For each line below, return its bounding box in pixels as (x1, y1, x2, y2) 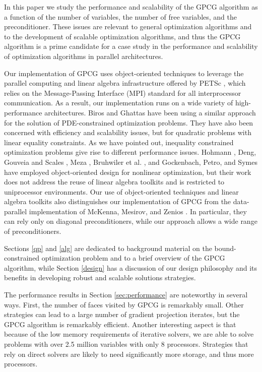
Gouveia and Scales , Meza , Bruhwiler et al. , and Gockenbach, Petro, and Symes (4, 156, 257, 167)
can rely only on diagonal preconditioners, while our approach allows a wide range (4, 216, 257, 226)
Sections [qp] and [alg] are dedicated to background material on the (4, 242, 212, 253)
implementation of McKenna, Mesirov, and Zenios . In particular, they (29, 206, 247, 216)
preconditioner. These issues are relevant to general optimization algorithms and (4, 21, 252, 32)
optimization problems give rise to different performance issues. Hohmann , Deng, (4, 147, 256, 157)
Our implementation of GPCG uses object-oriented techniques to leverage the (4, 68, 244, 78)
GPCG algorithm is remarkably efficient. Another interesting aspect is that (4, 319, 236, 329)
